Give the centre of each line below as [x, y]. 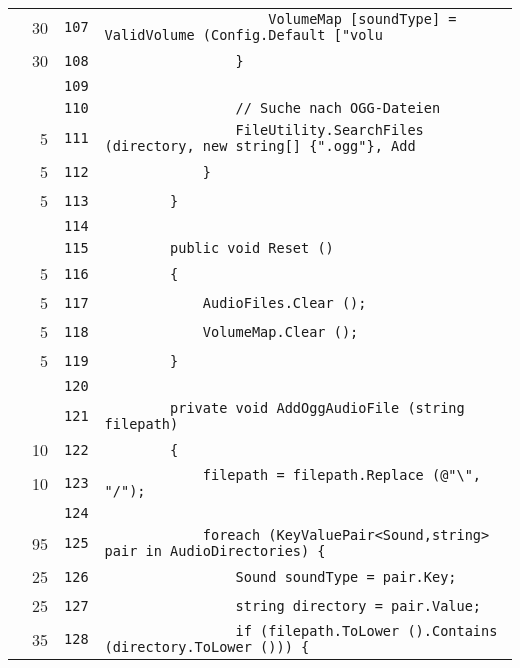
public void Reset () [252, 248]
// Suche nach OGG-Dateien [338, 108]
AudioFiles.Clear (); [284, 302]
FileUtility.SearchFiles [329, 130]
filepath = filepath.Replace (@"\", [342, 475]
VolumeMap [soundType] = [362, 19]
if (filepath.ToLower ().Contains [366, 631]
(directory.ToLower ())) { [207, 647]
